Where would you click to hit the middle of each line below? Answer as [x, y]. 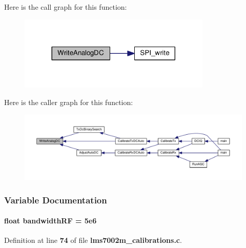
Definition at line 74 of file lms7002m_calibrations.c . [93, 240]
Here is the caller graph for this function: [69, 102]
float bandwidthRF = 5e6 [50, 221]
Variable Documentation [56, 200]
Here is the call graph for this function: [66, 7]
